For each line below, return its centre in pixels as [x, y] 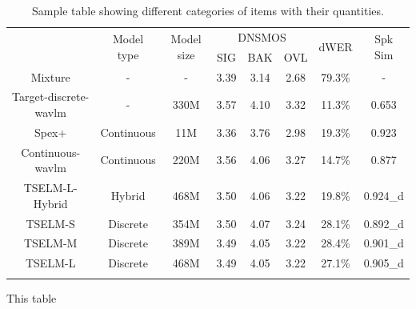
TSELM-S [50, 223]
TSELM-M [50, 243]
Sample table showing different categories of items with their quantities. [208, 10]
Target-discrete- [51, 96]
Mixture [50, 76]
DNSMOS [262, 36]
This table [32, 297]
